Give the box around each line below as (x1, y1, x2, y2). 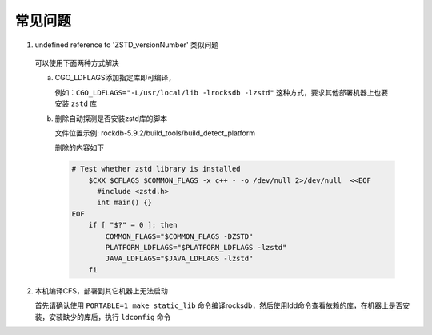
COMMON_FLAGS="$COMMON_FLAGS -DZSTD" (105, 232, 254, 240)
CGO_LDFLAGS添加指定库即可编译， (54, 73, 176, 83)
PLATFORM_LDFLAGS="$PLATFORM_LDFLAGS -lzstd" (105, 243, 287, 252)
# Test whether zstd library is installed (71, 164, 241, 174)
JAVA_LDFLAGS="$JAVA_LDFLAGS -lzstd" (105, 254, 254, 264)
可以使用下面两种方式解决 (34, 58, 119, 67)
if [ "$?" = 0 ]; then (88, 220, 178, 230)
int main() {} (97, 198, 152, 208)
